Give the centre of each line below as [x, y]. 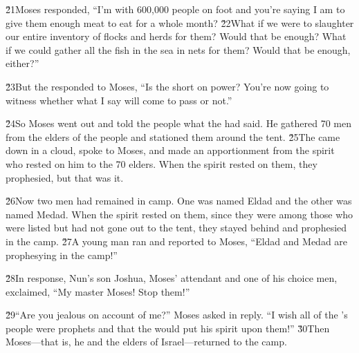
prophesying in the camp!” [62, 255]
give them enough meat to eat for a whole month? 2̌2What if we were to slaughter [180, 22]
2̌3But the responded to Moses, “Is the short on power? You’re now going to [167, 86]
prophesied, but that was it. [65, 177]
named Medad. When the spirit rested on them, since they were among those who [179, 214]
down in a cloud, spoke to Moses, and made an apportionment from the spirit [170, 150]
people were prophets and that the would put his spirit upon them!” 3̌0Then [168, 328]
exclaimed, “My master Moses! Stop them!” [98, 291]
